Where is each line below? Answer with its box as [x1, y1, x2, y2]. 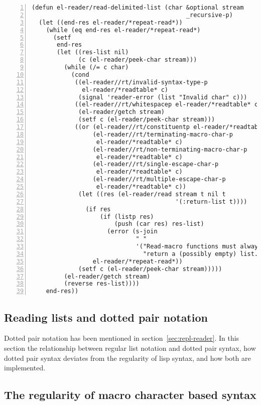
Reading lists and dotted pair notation [4, 309, 208, 325]
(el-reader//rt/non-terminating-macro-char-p [92, 146, 247, 153]
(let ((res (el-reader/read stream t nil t [78, 190, 226, 198]
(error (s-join [107, 228, 158, 235]
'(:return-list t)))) [175, 198, 247, 205]
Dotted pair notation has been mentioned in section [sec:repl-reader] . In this [4, 333, 239, 343]
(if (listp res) [100, 213, 154, 220]
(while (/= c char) [64, 64, 129, 71]
